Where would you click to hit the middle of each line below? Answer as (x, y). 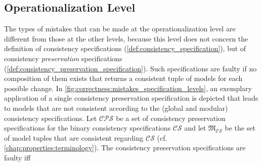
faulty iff (17, 157)
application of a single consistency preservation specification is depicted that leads (131, 98)
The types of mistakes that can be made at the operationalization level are (120, 29)
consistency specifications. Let (51, 118)
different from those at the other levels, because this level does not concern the (126, 38)
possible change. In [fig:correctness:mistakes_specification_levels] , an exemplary (128, 88)
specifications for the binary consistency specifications (88, 128)
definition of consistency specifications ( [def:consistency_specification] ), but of (125, 48)
